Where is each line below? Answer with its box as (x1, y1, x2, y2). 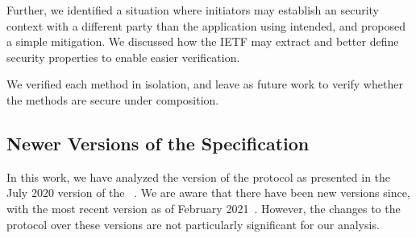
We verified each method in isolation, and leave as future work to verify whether (6, 76, 403, 92)
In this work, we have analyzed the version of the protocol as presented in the (6, 168, 391, 185)
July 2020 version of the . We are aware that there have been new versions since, (6, 184, 410, 201)
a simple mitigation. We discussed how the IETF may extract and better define (6, 33, 399, 50)
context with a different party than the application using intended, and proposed (6, 17, 406, 34)
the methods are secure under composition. (6, 91, 219, 108)
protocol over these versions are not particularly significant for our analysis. (6, 215, 380, 232)
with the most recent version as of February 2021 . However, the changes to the (6, 199, 401, 216)
